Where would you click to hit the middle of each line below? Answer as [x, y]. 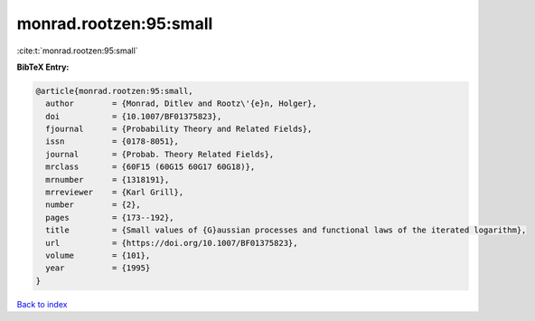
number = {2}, [94, 205]
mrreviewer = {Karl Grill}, [115, 193]
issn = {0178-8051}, [113, 142]
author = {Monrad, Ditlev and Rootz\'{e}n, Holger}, [181, 104]
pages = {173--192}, [110, 217]
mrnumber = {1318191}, [108, 179]
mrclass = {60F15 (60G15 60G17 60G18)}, [150, 167]
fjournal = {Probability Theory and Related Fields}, [179, 129]
